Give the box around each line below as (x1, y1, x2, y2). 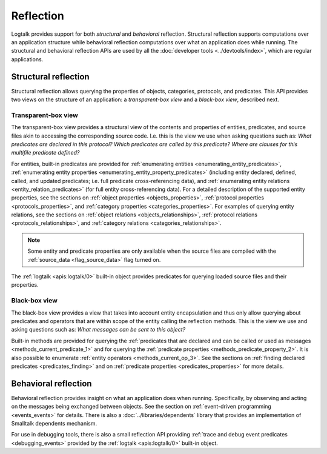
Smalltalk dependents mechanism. (11, 419, 97, 427)
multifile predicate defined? (11, 149, 80, 156)
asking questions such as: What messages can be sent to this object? (11, 326, 186, 333)
